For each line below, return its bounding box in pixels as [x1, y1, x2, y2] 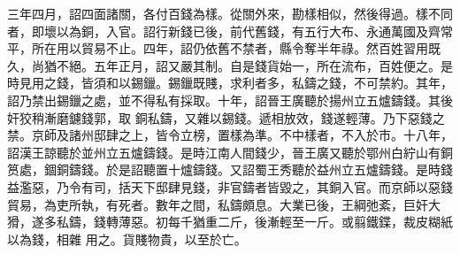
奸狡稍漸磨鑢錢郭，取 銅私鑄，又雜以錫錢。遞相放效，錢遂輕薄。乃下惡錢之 [7, 108, 445, 127]
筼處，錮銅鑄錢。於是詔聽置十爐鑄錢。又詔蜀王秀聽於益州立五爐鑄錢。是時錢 [7, 160, 453, 179]
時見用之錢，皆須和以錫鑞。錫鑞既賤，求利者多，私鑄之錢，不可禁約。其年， [7, 73, 453, 92]
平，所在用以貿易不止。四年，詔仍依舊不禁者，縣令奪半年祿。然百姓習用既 [7, 39, 441, 58]
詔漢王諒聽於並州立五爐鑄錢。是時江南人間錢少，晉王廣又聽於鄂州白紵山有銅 [7, 142, 453, 161]
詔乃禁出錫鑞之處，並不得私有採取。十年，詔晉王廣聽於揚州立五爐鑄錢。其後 [7, 90, 453, 109]
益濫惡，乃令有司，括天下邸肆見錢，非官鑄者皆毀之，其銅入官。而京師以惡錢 [7, 177, 453, 196]
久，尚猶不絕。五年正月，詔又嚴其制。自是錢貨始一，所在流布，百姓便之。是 [7, 56, 453, 74]
